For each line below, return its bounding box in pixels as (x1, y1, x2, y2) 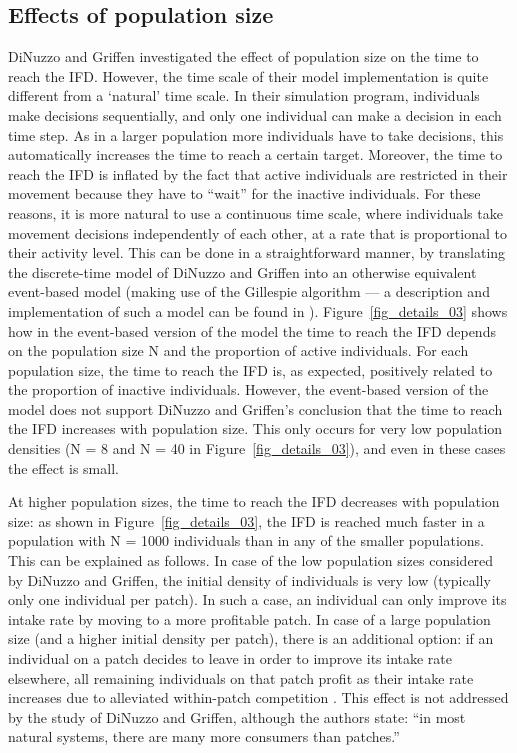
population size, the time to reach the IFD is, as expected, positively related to (8, 359, 493, 380)
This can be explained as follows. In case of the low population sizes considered (8, 550, 494, 571)
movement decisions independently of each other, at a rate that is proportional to (8, 222, 507, 243)
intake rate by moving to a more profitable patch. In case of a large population (8, 608, 491, 629)
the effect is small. (8, 457, 119, 478)
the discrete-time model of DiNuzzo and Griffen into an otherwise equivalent (8, 261, 477, 282)
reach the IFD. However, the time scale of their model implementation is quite (8, 65, 489, 86)
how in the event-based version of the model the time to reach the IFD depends (8, 320, 496, 341)
